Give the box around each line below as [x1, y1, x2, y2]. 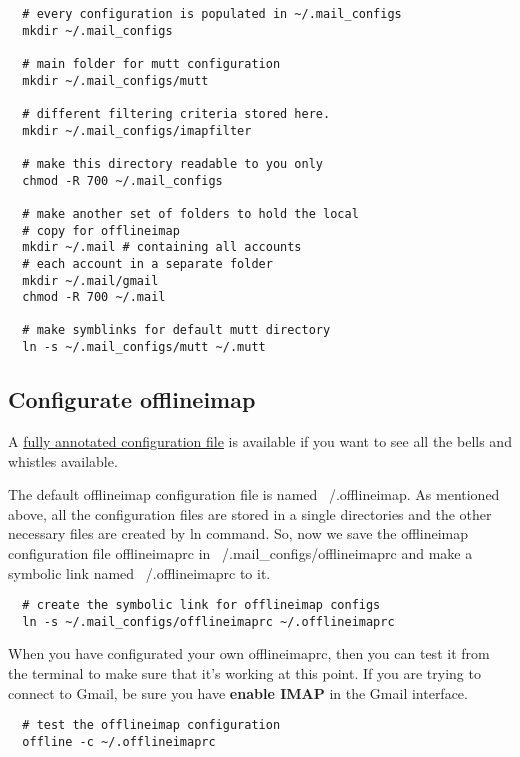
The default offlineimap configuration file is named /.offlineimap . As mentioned [8, 484, 500, 505]
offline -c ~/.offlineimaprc [22, 734, 216, 749]
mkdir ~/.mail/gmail [22, 273, 159, 288]
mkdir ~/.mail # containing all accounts [22, 240, 302, 255]
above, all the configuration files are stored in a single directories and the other [8, 503, 492, 524]
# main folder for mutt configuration [22, 56, 281, 71]
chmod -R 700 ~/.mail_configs [22, 173, 223, 188]
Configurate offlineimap [8, 384, 256, 415]
